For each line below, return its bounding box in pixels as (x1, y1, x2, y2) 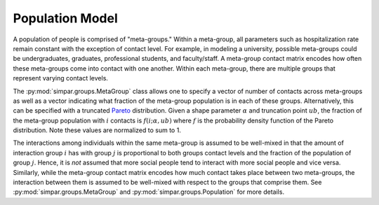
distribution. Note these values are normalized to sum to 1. (13, 126, 182, 134)
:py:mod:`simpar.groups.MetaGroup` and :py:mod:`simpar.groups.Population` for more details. (13, 188, 284, 196)
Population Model (13, 10, 119, 26)
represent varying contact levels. (13, 74, 109, 83)
